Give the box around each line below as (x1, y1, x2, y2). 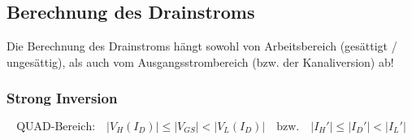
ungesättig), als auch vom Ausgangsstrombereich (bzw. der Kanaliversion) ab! (7, 53, 394, 70)
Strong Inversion (7, 88, 118, 108)
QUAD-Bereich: (16, 120, 96, 133)
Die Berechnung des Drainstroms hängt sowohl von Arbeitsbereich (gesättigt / (7, 37, 397, 55)
